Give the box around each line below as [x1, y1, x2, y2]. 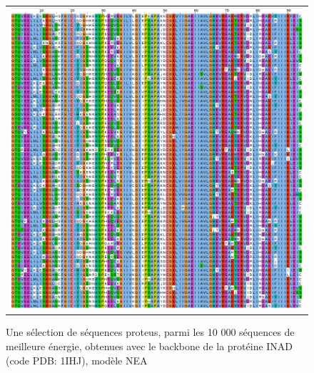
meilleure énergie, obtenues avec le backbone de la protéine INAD [6, 338, 293, 353]
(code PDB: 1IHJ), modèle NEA [6, 352, 148, 367]
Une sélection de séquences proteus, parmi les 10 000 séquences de [6, 325, 295, 339]
